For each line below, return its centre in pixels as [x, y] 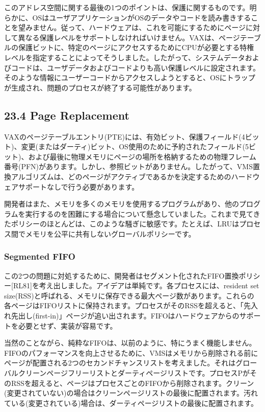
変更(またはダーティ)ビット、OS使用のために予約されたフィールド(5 [135, 146]
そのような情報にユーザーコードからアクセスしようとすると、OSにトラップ [130, 77]
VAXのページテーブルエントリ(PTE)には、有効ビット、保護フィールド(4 [125, 136]
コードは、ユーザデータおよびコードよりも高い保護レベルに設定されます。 [136, 67]
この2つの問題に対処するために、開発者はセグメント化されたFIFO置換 [122, 275]
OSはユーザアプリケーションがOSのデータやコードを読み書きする [142, 17]
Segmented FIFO [40, 256]
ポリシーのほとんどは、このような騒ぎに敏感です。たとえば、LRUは [125, 224]
